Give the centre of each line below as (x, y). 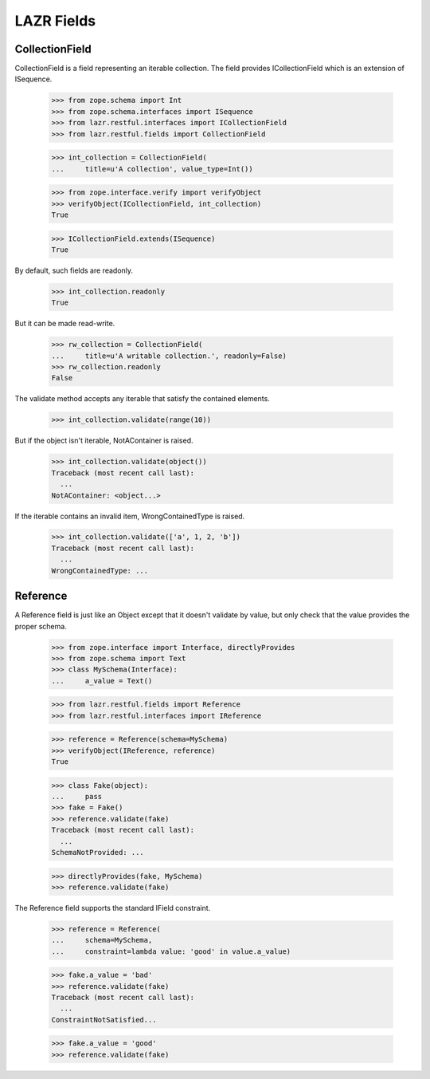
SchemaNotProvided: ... (98, 852)
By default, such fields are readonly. (74, 270)
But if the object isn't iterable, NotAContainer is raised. (104, 441)
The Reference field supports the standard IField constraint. (113, 908)
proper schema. (41, 626)
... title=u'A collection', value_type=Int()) (152, 169)
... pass (77, 796)
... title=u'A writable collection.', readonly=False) (169, 356)
